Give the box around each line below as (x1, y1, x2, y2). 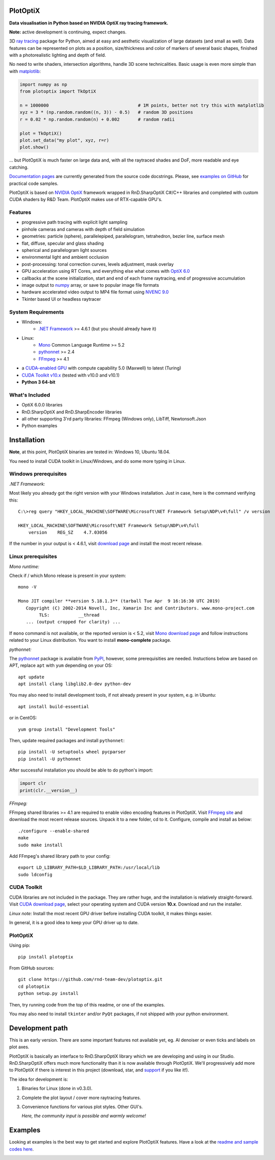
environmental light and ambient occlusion (21, 254, 109, 260)
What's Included (9, 391, 50, 398)
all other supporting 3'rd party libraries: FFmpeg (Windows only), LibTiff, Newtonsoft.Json (21, 415, 206, 421)
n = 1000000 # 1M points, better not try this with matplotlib (19, 103, 264, 108)
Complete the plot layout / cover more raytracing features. (21, 1095, 141, 1101)
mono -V (18, 584, 37, 590)
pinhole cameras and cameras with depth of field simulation (21, 226, 144, 232)
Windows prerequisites (9, 470, 67, 477)
